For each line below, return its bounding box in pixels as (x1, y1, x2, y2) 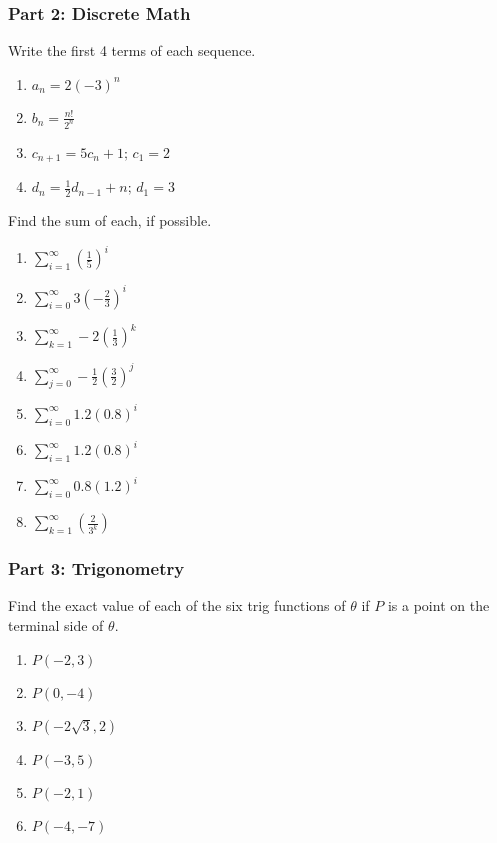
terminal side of (8, 615, 104, 636)
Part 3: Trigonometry (8, 556, 185, 581)
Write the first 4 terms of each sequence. (8, 40, 256, 61)
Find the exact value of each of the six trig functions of (8, 595, 346, 616)
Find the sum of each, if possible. (8, 209, 212, 230)
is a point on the (387, 595, 490, 616)
